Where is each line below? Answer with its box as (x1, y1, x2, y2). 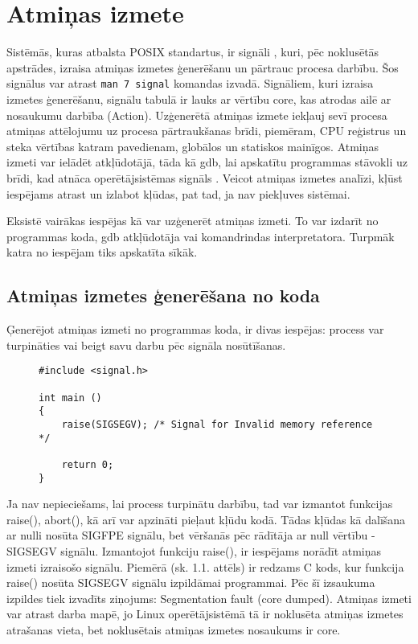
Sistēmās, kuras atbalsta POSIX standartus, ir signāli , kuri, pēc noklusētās (6, 43, 379, 60)
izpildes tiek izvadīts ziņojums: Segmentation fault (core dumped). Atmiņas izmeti (6, 589, 412, 606)
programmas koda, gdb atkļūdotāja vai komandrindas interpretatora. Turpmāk (6, 228, 395, 244)
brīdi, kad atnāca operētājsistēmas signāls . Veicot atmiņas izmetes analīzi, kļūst (6, 169, 403, 186)
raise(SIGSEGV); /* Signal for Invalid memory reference (61, 418, 373, 430)
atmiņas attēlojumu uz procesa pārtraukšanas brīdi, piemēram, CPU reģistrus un (6, 122, 407, 139)
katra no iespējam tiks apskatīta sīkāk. (6, 244, 198, 260)
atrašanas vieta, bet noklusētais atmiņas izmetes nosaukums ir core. (6, 621, 341, 638)
